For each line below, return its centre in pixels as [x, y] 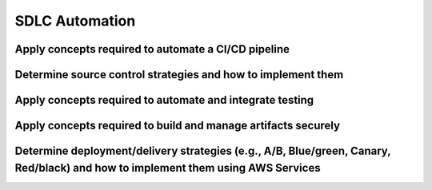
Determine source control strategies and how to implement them [179, 75]
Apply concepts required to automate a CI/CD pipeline [152, 49]
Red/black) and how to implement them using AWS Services [168, 168]
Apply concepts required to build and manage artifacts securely [177, 126]
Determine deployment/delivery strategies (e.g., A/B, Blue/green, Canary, [203, 151]
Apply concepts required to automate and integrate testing [164, 100]
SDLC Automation [75, 21]
